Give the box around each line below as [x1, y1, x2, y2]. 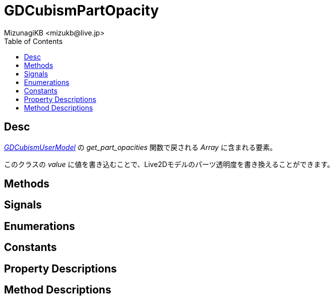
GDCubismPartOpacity [4, 2, 159, 19]
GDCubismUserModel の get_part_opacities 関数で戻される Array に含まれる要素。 [4, 142, 277, 151]
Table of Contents [4, 36, 63, 45]
